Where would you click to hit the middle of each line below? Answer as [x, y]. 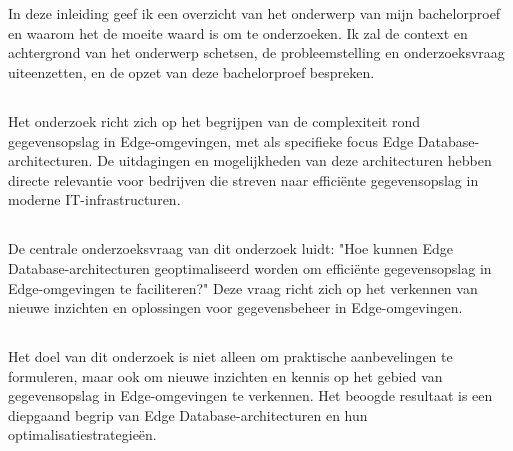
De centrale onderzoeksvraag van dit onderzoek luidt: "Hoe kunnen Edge [230, 248]
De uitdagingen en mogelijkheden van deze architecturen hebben [294, 160]
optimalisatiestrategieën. [82, 434]
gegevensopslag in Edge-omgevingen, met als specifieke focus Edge [211, 140]
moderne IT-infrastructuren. [94, 199]
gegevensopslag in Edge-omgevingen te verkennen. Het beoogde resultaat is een [250, 395]
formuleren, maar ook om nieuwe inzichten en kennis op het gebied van [225, 375]
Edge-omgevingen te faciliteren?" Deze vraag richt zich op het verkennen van [243, 287]
